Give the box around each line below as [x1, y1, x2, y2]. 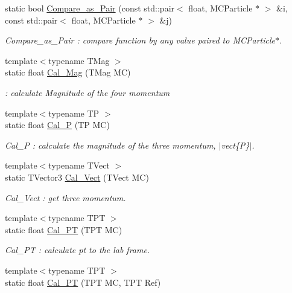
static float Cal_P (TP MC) [5, 118, 110, 131]
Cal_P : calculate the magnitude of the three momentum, [5, 138, 216, 151]
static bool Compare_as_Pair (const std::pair [5, 2, 175, 14]
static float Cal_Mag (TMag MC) [5, 66, 131, 79]
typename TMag [48, 54, 110, 66]
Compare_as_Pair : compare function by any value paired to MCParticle [5, 34, 275, 47]
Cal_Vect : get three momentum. [5, 191, 126, 204]
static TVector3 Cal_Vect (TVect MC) [5, 170, 149, 183]
